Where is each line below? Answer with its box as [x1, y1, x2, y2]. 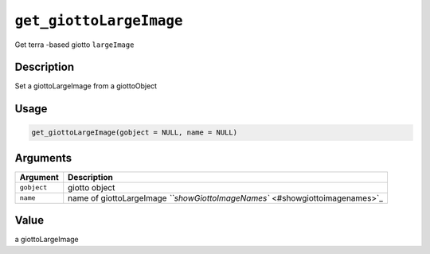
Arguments [14, 151, 72, 165]
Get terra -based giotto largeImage [14, 40, 135, 49]
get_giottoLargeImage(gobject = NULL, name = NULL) [31, 128, 238, 137]
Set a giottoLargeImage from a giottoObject [14, 81, 158, 91]
